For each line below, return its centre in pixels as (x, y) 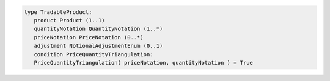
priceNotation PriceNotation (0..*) (89, 37)
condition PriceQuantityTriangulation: (94, 54)
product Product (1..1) (69, 20)
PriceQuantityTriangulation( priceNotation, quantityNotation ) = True (144, 63)
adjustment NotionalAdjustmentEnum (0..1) (98, 46)
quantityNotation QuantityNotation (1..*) (98, 29)
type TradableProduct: (58, 12)
